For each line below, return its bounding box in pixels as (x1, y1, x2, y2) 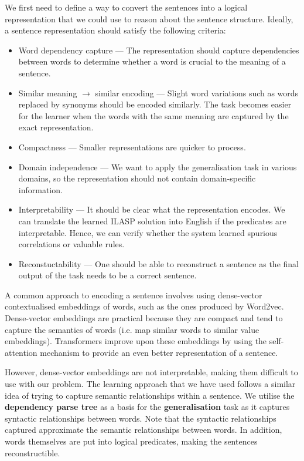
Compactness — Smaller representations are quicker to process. (18, 140, 246, 153)
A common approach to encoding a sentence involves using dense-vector (5, 288, 262, 301)
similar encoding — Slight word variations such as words (95, 86, 299, 99)
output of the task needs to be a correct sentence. (18, 269, 197, 281)
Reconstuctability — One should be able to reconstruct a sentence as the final (18, 257, 299, 270)
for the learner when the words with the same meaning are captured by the (18, 109, 289, 122)
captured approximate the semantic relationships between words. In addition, (5, 423, 282, 436)
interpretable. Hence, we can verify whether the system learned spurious (18, 226, 278, 238)
